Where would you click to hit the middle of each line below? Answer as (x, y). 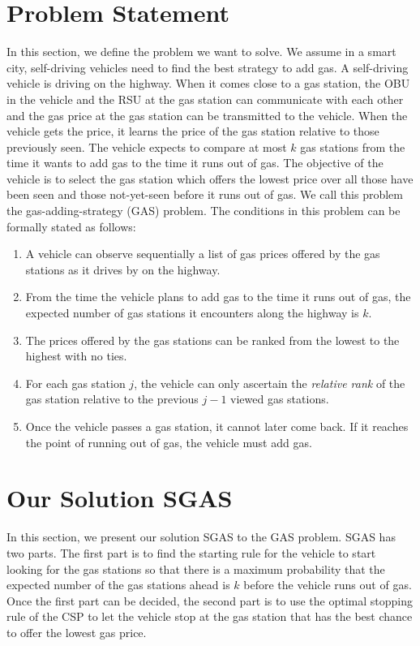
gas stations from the (353, 146)
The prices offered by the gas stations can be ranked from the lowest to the (212, 340)
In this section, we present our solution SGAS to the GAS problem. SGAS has (201, 537)
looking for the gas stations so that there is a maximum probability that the (196, 568)
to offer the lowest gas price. (77, 632)
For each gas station (75, 383)
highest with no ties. (76, 356)
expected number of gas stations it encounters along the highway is (192, 313)
